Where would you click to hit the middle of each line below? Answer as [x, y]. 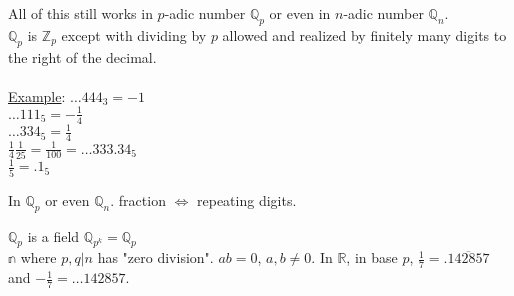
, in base [372, 257]
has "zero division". [155, 257]
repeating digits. [247, 199]
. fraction [138, 199]
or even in [300, 13]
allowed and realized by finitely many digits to [364, 34]
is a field [53, 235]
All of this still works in [80, 13]
